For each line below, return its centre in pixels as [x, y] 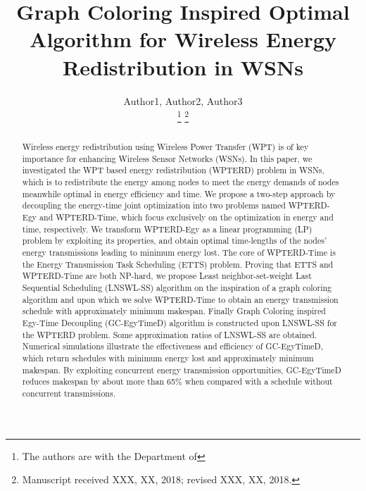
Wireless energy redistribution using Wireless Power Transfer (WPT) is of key [165, 147]
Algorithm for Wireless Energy [183, 39]
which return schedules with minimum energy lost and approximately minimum [168, 358]
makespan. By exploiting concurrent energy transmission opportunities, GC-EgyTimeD [182, 369]
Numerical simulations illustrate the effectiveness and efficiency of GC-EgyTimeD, [172, 346]
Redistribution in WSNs [183, 67]
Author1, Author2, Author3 [183, 100]
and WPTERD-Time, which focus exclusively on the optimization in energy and [187, 217]
